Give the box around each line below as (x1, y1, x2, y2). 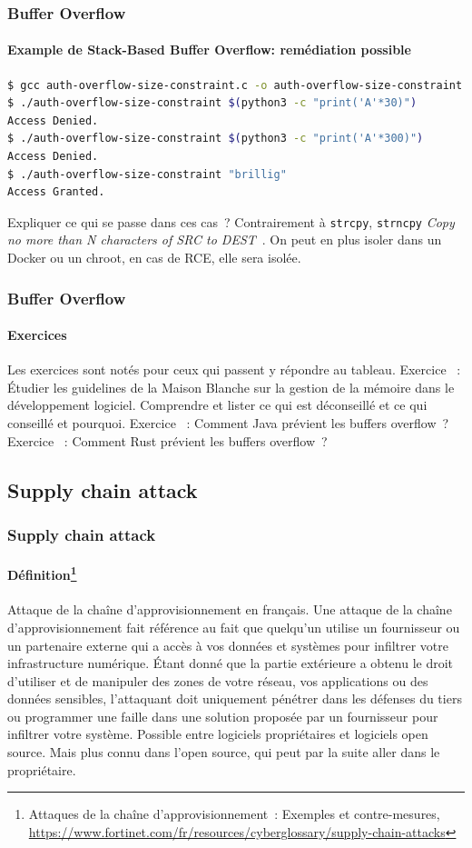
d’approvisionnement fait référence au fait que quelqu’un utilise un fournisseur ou (7, 617, 460, 636)
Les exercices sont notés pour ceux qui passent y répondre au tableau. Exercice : (7, 360, 461, 379)
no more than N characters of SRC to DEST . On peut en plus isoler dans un (7, 230, 442, 249)
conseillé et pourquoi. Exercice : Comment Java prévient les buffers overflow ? (7, 414, 449, 433)
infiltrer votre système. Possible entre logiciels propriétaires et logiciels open (7, 724, 428, 743)
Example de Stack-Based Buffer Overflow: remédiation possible (7, 40, 411, 59)
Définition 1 (7, 563, 77, 584)
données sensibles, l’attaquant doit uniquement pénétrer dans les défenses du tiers (7, 689, 462, 708)
